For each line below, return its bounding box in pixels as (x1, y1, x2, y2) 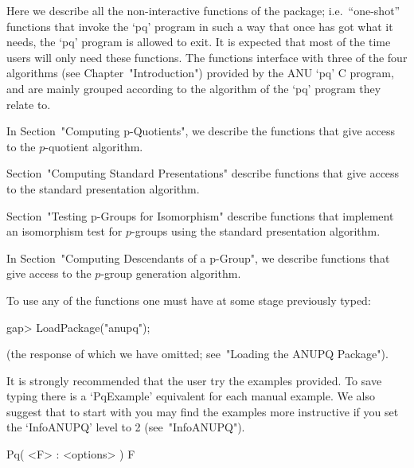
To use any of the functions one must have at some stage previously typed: (6, 291, 371, 308)
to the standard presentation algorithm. (6, 180, 200, 197)
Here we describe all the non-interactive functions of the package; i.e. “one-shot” (6, 2, 400, 18)
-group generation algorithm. (100, 265, 241, 282)
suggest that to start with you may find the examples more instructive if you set (6, 403, 399, 419)
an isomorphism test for (6, 223, 123, 240)
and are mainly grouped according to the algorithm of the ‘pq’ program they (6, 80, 381, 96)
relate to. (6, 96, 51, 112)
